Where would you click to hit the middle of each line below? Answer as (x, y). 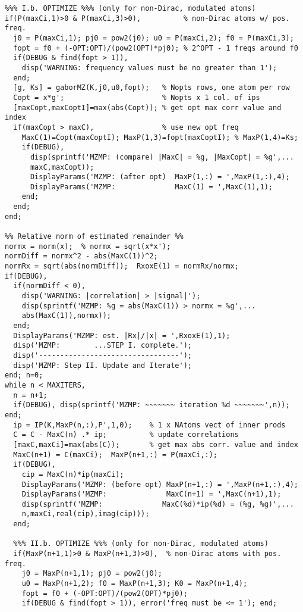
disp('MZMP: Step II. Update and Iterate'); (102, 365)
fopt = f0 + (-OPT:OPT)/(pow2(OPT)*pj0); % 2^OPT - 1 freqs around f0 (156, 48)
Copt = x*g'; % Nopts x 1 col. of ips (137, 97)
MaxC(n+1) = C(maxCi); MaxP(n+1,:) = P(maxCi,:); (115, 455)
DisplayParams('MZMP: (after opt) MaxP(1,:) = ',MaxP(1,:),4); (160, 177)
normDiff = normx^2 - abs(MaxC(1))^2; (81, 256)
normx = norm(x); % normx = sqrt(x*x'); (88, 246)
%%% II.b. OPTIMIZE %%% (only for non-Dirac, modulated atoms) (141, 544)
